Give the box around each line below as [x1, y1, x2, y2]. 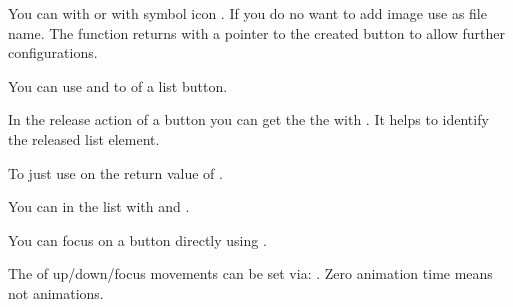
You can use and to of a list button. [8, 75, 228, 96]
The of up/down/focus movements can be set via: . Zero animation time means [8, 263, 493, 284]
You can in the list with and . [8, 196, 190, 217]
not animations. [8, 282, 104, 303]
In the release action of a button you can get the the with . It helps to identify [8, 109, 489, 130]
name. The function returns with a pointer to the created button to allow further [8, 22, 505, 43]
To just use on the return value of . [8, 162, 223, 183]
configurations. [8, 42, 98, 63]
